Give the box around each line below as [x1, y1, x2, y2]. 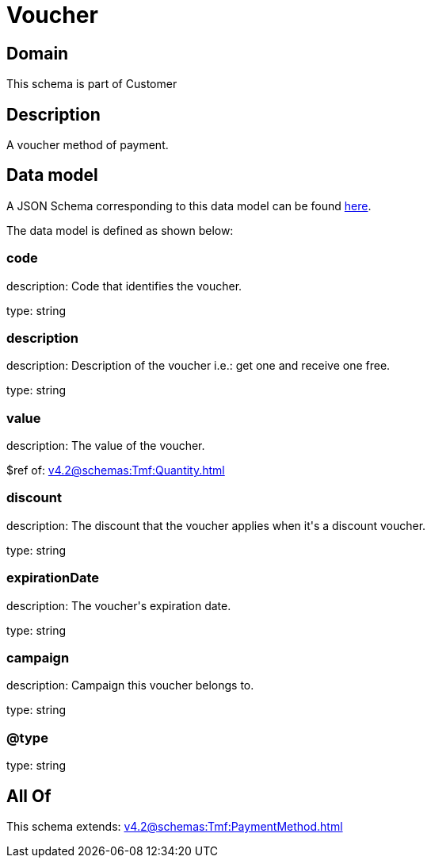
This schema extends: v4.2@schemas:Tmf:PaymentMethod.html [6, 819, 343, 833]
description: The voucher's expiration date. [6, 598, 231, 612]
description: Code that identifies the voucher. [6, 278, 242, 293]
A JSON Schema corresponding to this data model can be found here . [6, 198, 372, 213]
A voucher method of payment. [6, 138, 169, 152]
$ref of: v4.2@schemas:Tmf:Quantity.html [6, 463, 225, 478]
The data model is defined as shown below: [6, 223, 234, 237]
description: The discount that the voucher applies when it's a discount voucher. [6, 518, 426, 532]
